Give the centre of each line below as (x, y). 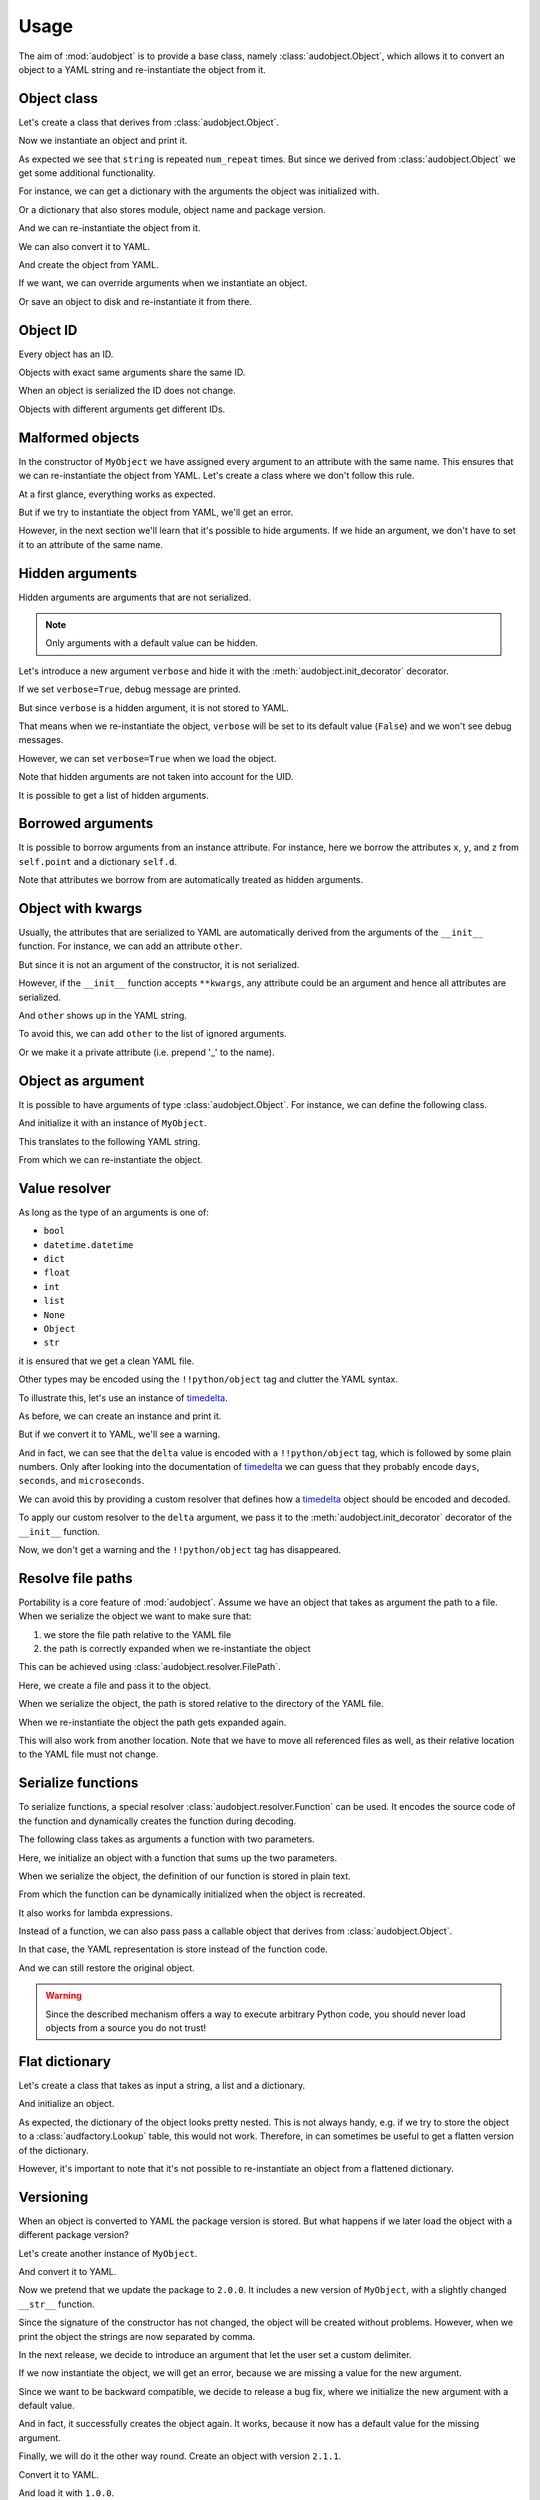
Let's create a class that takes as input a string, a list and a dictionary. (162, 2085)
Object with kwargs (80, 908)
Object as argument (81, 1080)
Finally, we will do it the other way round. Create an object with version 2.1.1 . (180, 2456)
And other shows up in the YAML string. (102, 1016)
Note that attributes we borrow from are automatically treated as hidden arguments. (191, 880)
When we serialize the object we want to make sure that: (135, 1616)
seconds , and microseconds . (81, 1481)
